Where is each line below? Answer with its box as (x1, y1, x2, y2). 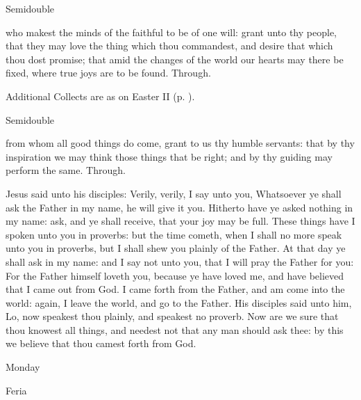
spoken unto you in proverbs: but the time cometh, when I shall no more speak (6, 227, 342, 241)
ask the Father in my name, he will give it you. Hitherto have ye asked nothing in (6, 200, 353, 214)
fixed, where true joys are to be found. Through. (6, 65, 211, 80)
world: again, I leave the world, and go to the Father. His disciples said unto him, (6, 295, 352, 310)
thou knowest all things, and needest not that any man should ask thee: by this (6, 322, 344, 337)
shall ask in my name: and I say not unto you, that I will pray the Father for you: (6, 254, 354, 269)
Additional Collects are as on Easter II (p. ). (6, 88, 195, 103)
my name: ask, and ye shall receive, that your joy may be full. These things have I (6, 214, 355, 228)
